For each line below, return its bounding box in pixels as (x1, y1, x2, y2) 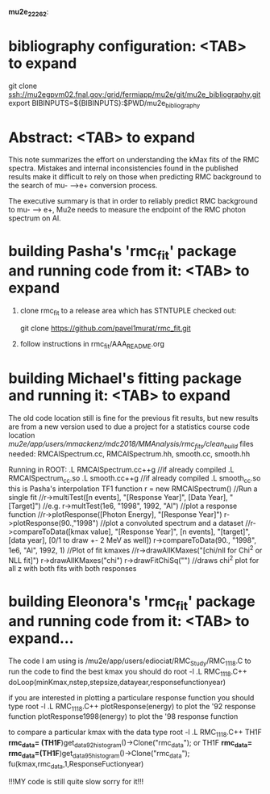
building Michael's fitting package (8, 369, 242, 387)
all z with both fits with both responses (8, 564, 137, 573)
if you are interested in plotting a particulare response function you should (8, 692, 255, 702)
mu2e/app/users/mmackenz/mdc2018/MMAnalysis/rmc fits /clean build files (8, 439, 254, 451)
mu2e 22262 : (8, 7, 49, 19)
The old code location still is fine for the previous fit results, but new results (8, 413, 259, 422)
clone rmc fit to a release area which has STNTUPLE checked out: (19, 306, 237, 317)
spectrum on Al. (8, 213, 62, 223)
